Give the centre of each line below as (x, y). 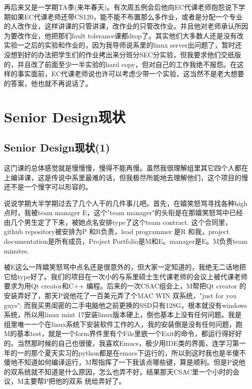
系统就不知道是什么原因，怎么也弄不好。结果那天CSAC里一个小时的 (125, 371)
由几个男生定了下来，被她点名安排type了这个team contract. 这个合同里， (118, 222)
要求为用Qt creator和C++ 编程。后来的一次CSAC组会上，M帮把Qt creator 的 (125, 286)
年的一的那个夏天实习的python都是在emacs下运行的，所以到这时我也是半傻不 (125, 352)
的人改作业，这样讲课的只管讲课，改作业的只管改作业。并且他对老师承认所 (123, 26)
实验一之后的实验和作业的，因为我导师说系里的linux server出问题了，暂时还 (123, 45)
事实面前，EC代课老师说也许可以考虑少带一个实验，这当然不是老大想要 (131, 74)
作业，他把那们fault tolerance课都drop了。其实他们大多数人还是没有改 (134, 35)
